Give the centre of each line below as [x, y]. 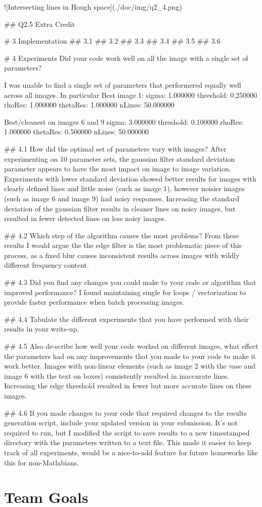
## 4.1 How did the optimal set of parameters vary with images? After [115, 148]
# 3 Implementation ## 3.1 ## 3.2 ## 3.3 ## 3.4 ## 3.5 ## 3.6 [112, 41]
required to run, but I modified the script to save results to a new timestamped [127, 432]
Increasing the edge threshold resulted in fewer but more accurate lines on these [128, 386]
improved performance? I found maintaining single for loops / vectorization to [125, 292]
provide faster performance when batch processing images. [94, 302]
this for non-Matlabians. [42, 462]
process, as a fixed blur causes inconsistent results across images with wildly [122, 255]
